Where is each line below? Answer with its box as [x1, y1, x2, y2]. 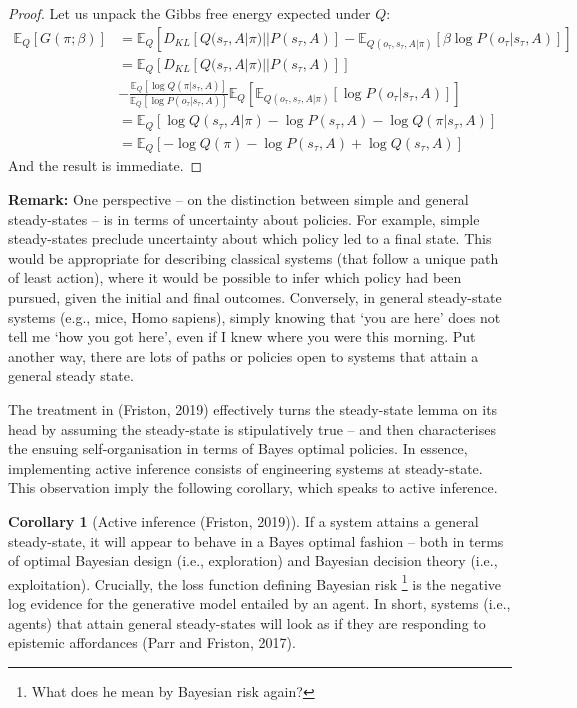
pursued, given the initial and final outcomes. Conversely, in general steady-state [8, 286, 502, 307]
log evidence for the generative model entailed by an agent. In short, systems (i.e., [8, 592, 511, 613]
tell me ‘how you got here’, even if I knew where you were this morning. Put [8, 326, 476, 347]
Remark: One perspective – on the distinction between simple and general [8, 189, 469, 210]
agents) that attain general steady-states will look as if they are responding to [8, 612, 486, 633]
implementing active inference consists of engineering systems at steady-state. [8, 457, 483, 478]
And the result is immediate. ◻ [8, 155, 203, 176]
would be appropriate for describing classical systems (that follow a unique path [8, 247, 499, 268]
